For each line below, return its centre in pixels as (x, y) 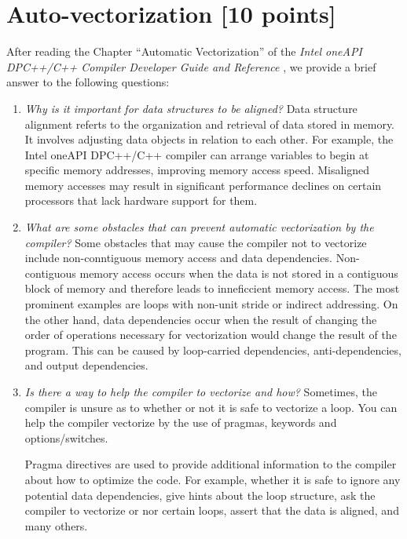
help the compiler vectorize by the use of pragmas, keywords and (181, 422)
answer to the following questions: (88, 82)
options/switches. (66, 437)
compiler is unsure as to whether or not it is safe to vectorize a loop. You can (211, 407)
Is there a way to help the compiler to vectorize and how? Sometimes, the (201, 392)
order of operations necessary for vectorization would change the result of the (211, 335)
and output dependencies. (86, 365)
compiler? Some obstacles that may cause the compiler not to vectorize (196, 242)
